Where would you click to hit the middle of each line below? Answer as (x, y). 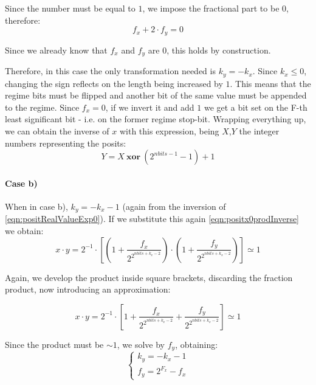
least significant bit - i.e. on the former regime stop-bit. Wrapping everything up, (156, 119)
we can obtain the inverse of (57, 130)
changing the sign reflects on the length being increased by (114, 83)
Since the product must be (54, 344)
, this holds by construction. (219, 50)
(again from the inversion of (174, 206)
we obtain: (24, 230)
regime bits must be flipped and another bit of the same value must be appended (156, 95)
